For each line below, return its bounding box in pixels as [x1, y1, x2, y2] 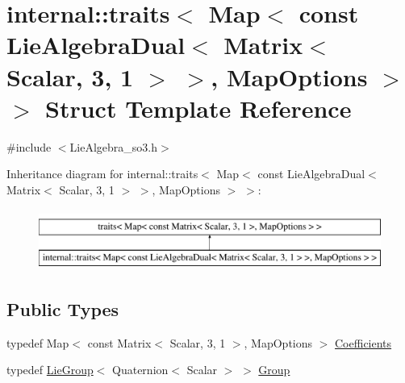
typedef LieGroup [6, 361, 94, 378]
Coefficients [335, 334, 392, 351]
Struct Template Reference [45, 91, 352, 124]
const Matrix [87, 334, 152, 351]
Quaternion [112, 361, 169, 378]
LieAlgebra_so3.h [69, 138, 157, 155]
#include [6, 138, 52, 155]
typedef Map [6, 334, 69, 351]
